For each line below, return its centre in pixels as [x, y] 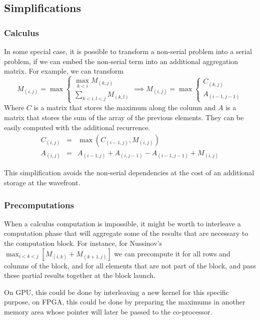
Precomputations [39, 205]
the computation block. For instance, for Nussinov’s [83, 243]
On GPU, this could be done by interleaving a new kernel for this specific [116, 292]
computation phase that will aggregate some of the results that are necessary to [126, 233]
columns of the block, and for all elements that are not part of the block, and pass [130, 265]
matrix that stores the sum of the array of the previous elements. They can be [124, 117]
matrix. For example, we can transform [64, 71]
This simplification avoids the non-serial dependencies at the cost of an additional [129, 173]
